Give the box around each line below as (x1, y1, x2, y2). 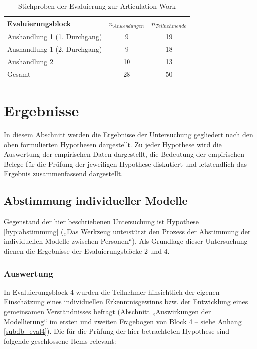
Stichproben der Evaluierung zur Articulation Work (18, 1, 176, 11)
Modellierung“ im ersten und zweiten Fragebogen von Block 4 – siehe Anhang (4, 316, 242, 326)
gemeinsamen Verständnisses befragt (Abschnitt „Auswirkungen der (4, 306, 211, 316)
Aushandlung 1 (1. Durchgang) (7, 31, 102, 42)
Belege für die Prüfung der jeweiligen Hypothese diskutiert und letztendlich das (4, 158, 247, 169)
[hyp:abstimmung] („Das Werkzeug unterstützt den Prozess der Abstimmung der (4, 226, 251, 236)
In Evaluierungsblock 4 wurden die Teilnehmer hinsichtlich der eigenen (4, 286, 220, 297)
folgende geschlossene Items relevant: (4, 335, 116, 346)
